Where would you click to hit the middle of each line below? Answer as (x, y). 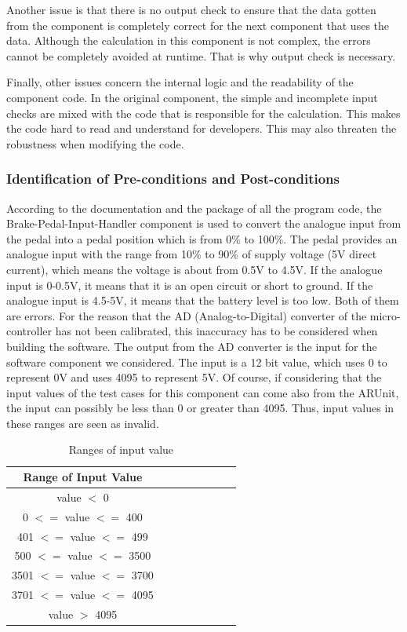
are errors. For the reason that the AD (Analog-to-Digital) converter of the (187, 315)
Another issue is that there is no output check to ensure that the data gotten (191, 9)
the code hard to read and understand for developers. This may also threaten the (202, 128)
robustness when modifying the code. (95, 143)
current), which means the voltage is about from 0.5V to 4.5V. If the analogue (194, 269)
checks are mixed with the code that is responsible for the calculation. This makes (203, 113)
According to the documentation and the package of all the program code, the (194, 208)
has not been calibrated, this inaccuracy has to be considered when (216, 331)
